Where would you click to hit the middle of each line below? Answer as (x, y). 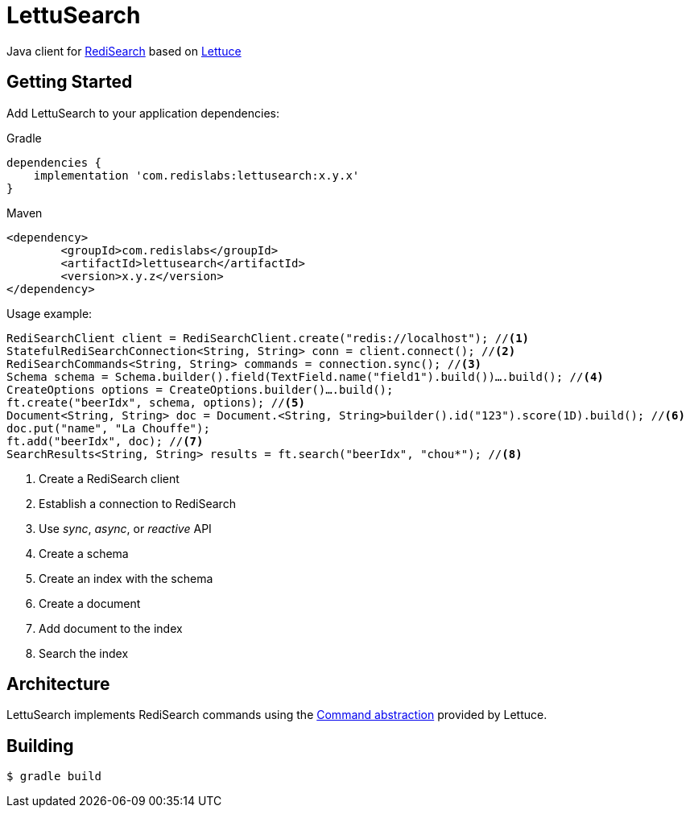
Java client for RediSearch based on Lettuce (124, 51)
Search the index (84, 653)
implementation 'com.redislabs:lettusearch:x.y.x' (196, 175)
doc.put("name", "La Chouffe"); (108, 428)
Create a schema (84, 553)
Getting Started (70, 82)
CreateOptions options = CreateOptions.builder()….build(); (200, 389)
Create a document (90, 603)
